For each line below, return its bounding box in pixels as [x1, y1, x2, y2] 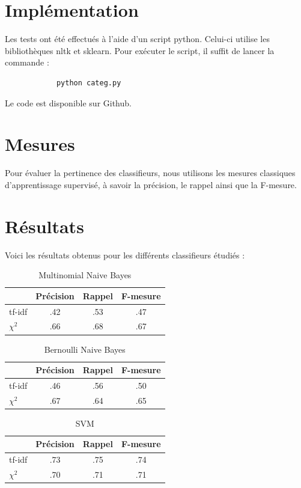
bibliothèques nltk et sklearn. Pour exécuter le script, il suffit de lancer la [5, 44, 275, 56]
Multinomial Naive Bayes [38, 269, 132, 281]
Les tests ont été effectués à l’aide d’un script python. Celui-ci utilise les [5, 32, 270, 45]
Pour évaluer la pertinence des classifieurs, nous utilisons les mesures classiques [5, 166, 296, 179]
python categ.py [56, 78, 121, 87]
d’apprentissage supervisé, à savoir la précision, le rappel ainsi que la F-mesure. [5, 178, 297, 191]
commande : [5, 56, 49, 69]
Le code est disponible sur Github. [5, 96, 132, 109]
